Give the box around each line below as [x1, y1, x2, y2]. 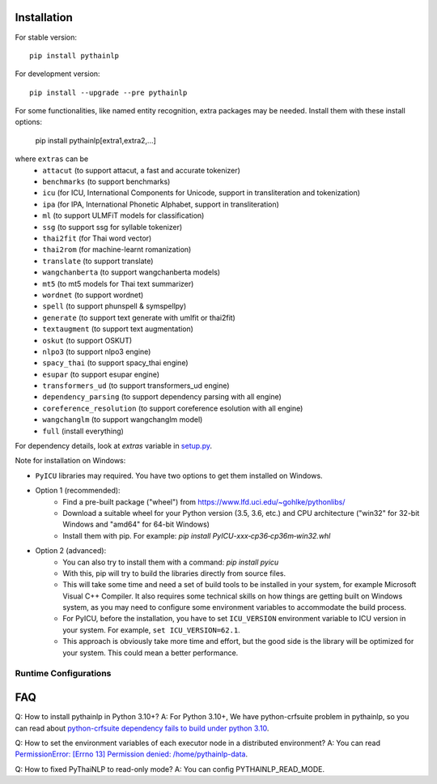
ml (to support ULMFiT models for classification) [42, 211, 205, 220]
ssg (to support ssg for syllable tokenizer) [42, 222, 183, 232]
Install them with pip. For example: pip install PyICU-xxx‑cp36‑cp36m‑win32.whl [62, 530, 331, 540]
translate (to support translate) [42, 256, 154, 266]
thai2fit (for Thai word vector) [42, 233, 152, 243]
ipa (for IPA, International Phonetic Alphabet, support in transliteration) [42, 199, 279, 209]
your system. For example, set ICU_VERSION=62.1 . [62, 624, 240, 635]
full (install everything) [42, 426, 125, 436]
